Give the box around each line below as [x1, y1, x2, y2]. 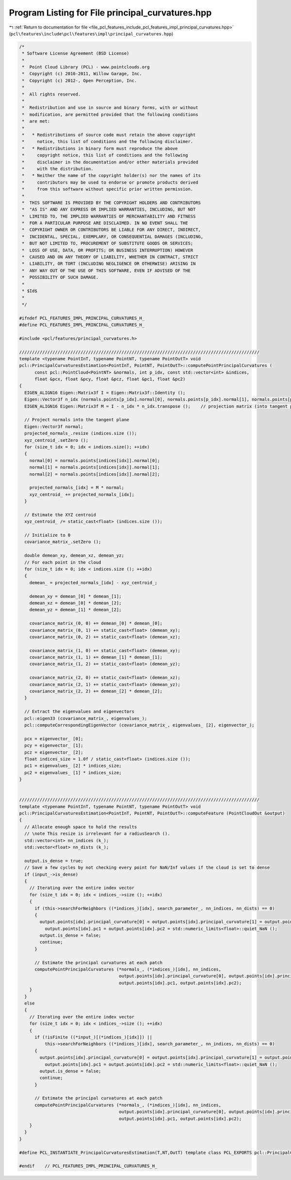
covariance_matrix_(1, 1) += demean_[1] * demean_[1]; [29, 654, 162, 660]
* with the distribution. [22, 166, 94, 172]
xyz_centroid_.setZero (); [24, 437, 89, 443]
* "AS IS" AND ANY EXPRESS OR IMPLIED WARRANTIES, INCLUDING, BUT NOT [22, 207, 196, 212]
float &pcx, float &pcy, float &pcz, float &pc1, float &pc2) [34, 376, 186, 382]
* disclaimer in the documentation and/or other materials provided [22, 159, 198, 165]
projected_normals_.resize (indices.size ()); [24, 431, 137, 436]
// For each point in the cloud [24, 559, 101, 565]
